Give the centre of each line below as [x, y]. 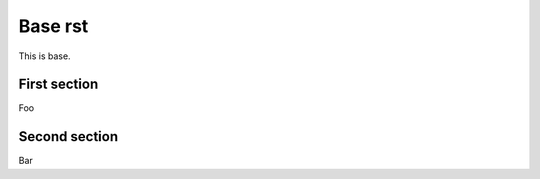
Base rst [53, 26]
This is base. [44, 56]
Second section [68, 136]
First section [58, 84]
